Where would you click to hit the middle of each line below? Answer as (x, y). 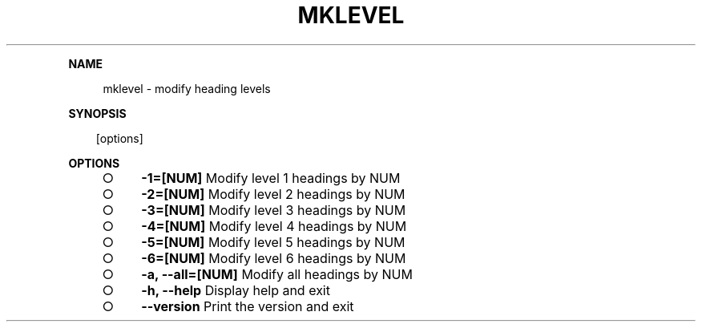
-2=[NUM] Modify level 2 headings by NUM (273, 194)
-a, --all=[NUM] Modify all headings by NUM (277, 274)
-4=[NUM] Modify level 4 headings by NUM (274, 226)
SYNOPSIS (97, 113)
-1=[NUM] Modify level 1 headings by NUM (271, 178)
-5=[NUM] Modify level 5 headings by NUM (273, 242)
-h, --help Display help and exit (236, 290)
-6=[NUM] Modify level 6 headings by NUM (274, 258)
